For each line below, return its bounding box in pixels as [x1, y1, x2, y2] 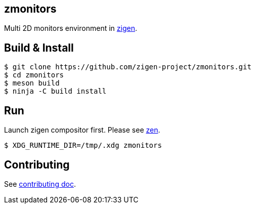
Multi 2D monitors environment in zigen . [4, 24, 137, 33]
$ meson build [4, 79, 60, 88]
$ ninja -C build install [4, 87, 107, 96]
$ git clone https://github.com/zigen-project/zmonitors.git [4, 63, 251, 71]
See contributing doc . [4, 179, 76, 188]
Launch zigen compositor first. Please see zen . [4, 126, 160, 135]
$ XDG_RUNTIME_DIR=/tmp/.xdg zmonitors [4, 141, 162, 150]
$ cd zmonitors [4, 71, 64, 79]
